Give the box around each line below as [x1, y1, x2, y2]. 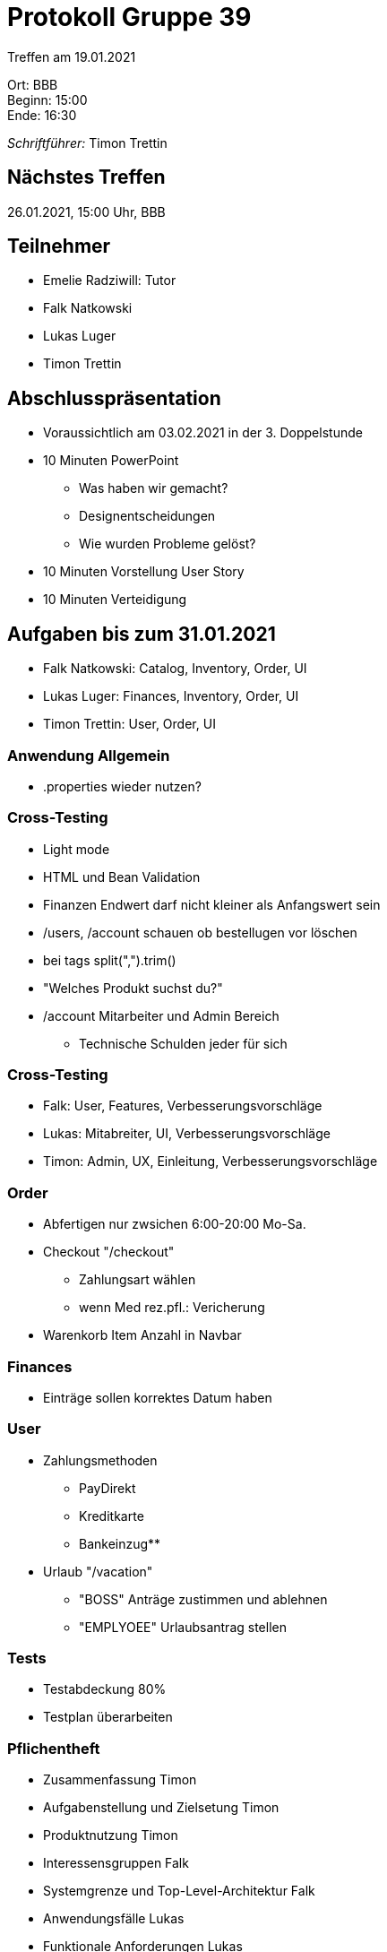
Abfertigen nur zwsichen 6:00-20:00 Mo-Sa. [43, 1216, 306, 1232]
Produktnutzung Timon [43, 1827, 178, 1844]
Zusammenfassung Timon [43, 1772, 197, 1788]
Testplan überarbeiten [43, 1709, 173, 1725]
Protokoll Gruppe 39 [7, 2, 252, 32]
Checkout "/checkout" [43, 1244, 175, 1260]
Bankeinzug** [79, 1535, 161, 1551]
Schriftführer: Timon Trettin [7, 134, 168, 151]
